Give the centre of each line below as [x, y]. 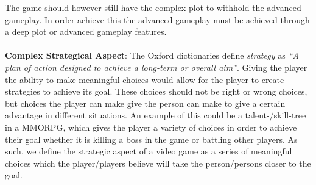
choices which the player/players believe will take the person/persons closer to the [158, 163]
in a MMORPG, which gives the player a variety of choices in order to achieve [151, 127]
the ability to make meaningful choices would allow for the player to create [145, 79]
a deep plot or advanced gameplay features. [86, 31]
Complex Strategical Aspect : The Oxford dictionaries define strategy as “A [152, 55]
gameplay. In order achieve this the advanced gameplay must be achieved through [157, 19]
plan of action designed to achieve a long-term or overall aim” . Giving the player [156, 67]
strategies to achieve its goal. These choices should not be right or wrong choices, [156, 91]
